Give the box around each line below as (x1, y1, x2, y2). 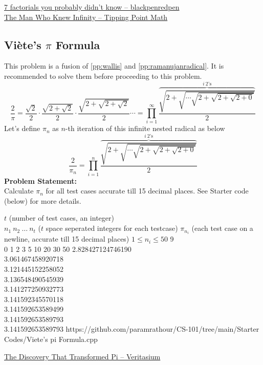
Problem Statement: (4, 175, 77, 186)
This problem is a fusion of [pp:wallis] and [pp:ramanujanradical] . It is (4, 60, 224, 71)
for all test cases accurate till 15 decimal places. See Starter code (46, 185, 249, 196)
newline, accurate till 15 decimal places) (4, 233, 129, 244)
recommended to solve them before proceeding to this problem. (4, 70, 202, 81)
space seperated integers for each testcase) (46, 223, 178, 233)
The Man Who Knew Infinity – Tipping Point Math (4, 11, 168, 22)
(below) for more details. (4, 195, 81, 206)
